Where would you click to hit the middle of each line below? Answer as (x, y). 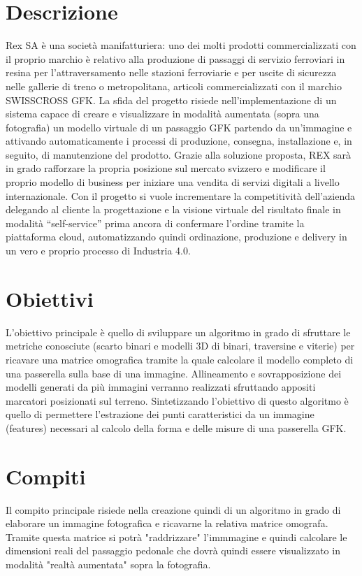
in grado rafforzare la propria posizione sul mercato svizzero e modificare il (166, 168)
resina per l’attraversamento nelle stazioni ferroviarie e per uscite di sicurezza (171, 72)
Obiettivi (50, 298)
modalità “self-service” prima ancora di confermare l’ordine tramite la (155, 223)
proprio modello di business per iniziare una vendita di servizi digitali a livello (173, 182)
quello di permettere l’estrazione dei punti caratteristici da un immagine (160, 414)
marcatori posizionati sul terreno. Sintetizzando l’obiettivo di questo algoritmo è (177, 400)
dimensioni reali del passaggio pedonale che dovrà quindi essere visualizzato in (173, 550)
